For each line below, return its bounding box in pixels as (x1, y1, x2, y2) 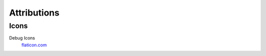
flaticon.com (21, 42, 47, 48)
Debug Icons (9, 35, 35, 41)
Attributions (9, 7, 60, 18)
